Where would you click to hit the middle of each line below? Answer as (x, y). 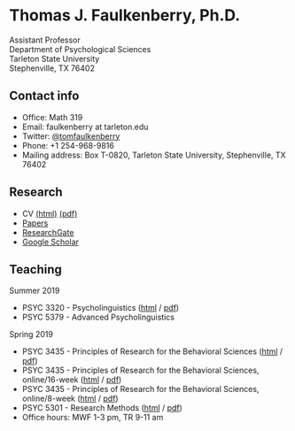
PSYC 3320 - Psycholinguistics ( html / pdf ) (101, 308)
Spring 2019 (31, 335)
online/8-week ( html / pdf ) (70, 398)
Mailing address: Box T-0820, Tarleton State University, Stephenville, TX (154, 155)
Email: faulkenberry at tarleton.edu (85, 127)
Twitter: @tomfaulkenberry (71, 136)
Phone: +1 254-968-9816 (68, 145)
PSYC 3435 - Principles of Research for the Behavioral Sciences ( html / (152, 351)
